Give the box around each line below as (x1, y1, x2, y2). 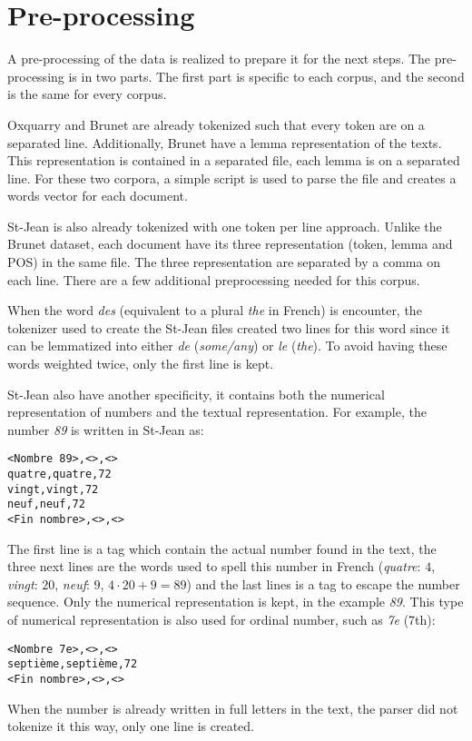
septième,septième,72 (7, 657, 138, 671)
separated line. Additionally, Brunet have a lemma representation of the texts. (7, 133, 442, 152)
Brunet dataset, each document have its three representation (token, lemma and (7, 234, 453, 253)
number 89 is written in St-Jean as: (7, 420, 204, 439)
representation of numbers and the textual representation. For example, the (7, 402, 427, 421)
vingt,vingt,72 (7, 482, 99, 496)
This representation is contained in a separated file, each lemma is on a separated (7, 151, 460, 170)
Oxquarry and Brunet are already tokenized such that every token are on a (7, 114, 425, 133)
